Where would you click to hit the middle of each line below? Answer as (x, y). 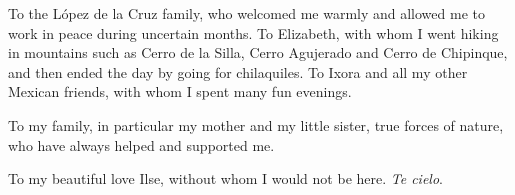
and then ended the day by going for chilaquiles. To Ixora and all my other (238, 71)
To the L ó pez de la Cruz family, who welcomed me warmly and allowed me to (246, 13)
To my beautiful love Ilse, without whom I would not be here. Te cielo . (226, 178)
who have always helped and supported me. (141, 144)
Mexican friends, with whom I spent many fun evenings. (180, 91)
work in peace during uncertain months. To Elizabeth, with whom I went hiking (253, 32)
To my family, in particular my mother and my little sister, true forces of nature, (256, 124)
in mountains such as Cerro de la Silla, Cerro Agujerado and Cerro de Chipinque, (258, 52)
